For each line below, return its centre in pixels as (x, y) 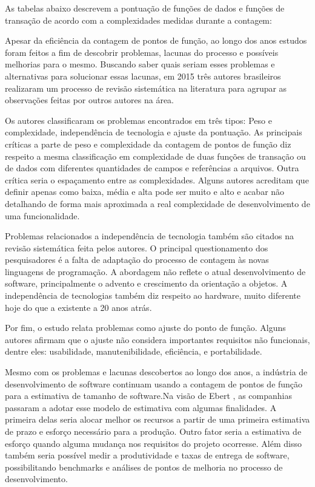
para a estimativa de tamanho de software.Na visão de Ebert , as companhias (148, 396)
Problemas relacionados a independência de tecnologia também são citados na (149, 236)
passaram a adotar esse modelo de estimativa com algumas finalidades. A (141, 407)
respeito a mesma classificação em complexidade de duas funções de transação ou (155, 156)
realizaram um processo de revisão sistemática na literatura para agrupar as (146, 88)
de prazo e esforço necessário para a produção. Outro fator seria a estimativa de (153, 431)
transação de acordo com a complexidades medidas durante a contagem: (138, 20)
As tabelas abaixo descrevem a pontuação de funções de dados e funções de (145, 8)
